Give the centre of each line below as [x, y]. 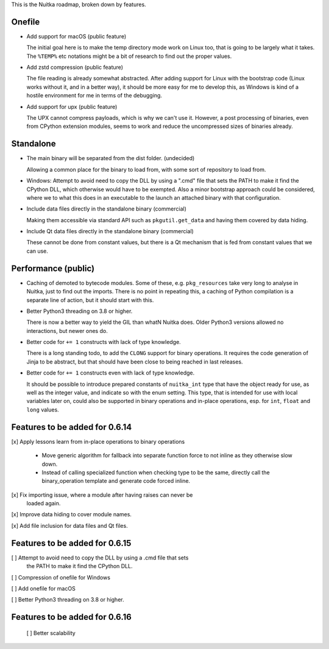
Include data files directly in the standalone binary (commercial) [107, 209]
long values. [43, 409]
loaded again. [44, 503]
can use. [37, 251]
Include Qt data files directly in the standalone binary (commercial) [110, 231]
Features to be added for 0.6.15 [71, 543]
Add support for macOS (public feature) [76, 36]
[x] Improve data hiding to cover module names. [72, 514]
